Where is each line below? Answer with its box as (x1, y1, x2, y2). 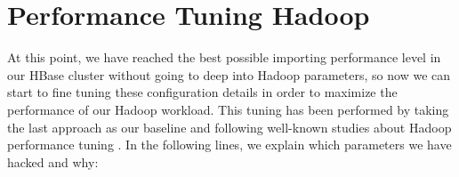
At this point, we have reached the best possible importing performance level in (7, 48, 441, 67)
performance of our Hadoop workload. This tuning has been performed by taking (7, 100, 449, 118)
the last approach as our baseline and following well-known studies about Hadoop (7, 117, 452, 136)
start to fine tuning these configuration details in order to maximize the (7, 83, 398, 101)
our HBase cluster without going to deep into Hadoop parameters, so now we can (7, 65, 451, 84)
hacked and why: (7, 152, 99, 171)
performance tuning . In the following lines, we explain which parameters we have (7, 135, 452, 154)
